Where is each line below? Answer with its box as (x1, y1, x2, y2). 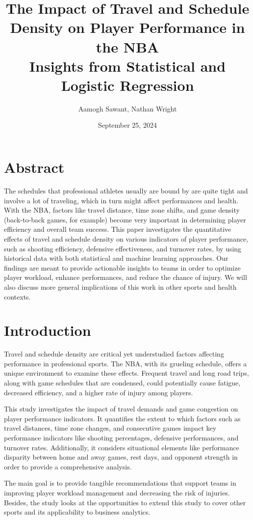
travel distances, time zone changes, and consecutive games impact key (4, 423, 217, 433)
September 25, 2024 (98, 120, 157, 130)
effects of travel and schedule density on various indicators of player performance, (4, 233, 248, 244)
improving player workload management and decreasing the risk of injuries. (4, 487, 230, 497)
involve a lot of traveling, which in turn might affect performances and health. (4, 195, 238, 205)
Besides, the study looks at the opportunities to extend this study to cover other (4, 497, 246, 507)
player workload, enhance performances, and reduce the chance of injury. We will (4, 272, 247, 282)
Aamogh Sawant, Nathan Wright (78, 103, 177, 113)
